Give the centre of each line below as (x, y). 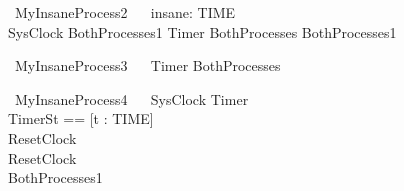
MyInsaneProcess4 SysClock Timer (131, 98)
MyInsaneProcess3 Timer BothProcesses (147, 65)
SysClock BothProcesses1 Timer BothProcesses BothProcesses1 (202, 31)
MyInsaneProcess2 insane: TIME (125, 12)
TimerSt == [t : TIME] (81, 118)
